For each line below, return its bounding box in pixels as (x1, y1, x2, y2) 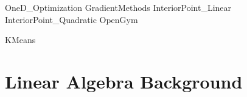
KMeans (5, 33, 36, 46)
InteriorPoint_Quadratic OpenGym (5, 13, 138, 25)
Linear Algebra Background (5, 69, 243, 93)
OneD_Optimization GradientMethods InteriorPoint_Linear (5, 1, 232, 13)
